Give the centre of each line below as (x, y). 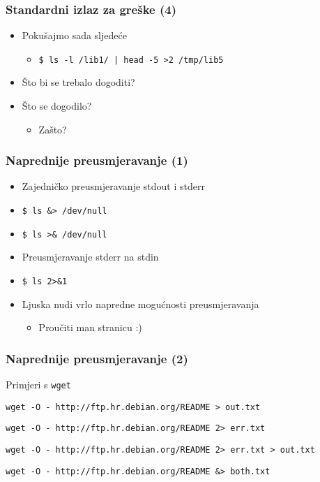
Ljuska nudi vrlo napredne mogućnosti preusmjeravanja (140, 304)
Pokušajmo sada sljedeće (74, 35)
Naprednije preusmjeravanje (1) (97, 160)
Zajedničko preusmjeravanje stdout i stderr (113, 186)
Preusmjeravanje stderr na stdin (90, 257)
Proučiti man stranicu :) (90, 327)
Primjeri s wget (38, 385)
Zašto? (53, 129)
